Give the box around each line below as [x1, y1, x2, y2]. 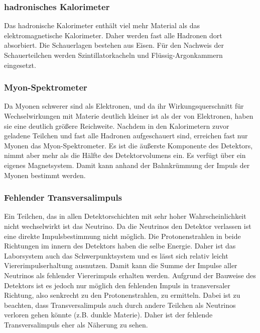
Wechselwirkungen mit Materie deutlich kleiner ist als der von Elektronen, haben [4, 111, 253, 121]
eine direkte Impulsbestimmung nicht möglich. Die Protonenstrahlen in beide [4, 230, 241, 241]
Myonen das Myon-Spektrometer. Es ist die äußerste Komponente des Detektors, [4, 140, 253, 150]
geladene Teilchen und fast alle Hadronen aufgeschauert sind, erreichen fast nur [4, 130, 248, 141]
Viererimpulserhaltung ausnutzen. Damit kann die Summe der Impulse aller [4, 260, 237, 271]
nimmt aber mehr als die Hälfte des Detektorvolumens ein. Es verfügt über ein [4, 150, 246, 160]
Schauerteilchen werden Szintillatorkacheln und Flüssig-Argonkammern [4, 50, 223, 60]
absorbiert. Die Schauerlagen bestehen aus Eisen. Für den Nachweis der [4, 40, 224, 50]
